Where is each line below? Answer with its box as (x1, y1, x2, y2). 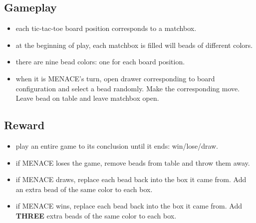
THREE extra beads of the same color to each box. (15, 210, 177, 221)
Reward (4, 117, 45, 133)
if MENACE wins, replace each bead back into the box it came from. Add (15, 201, 242, 211)
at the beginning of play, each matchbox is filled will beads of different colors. (15, 39, 253, 50)
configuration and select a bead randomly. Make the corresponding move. (15, 83, 240, 93)
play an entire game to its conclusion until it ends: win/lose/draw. (15, 140, 219, 151)
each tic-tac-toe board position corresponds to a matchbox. (15, 23, 197, 33)
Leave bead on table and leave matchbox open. (15, 93, 159, 103)
